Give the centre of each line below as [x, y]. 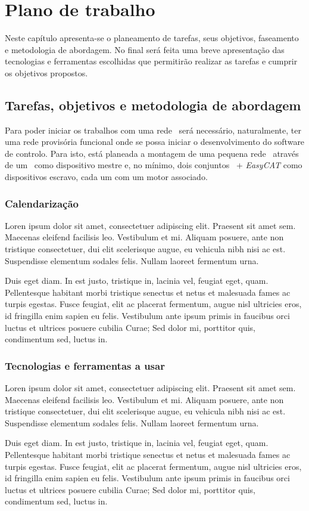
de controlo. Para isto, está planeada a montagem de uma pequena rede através [152, 153]
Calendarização [42, 203]
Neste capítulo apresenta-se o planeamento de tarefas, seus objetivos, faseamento [152, 38]
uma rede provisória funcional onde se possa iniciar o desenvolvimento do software [155, 142]
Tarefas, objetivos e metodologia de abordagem [153, 105]
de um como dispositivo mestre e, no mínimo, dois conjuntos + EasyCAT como [154, 165]
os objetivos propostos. [46, 72]
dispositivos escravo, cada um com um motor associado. [106, 177]
